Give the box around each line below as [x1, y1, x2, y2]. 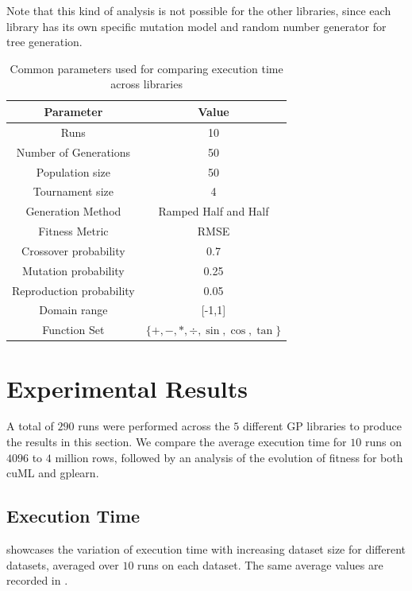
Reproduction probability [12, 282, 135, 298]
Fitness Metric [38, 223, 109, 239]
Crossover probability [21, 242, 125, 259]
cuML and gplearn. [6, 465, 99, 481]
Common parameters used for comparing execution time [10, 60, 283, 76]
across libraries [110, 76, 183, 92]
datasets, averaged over [6, 556, 119, 573]
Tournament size [33, 183, 114, 200]
